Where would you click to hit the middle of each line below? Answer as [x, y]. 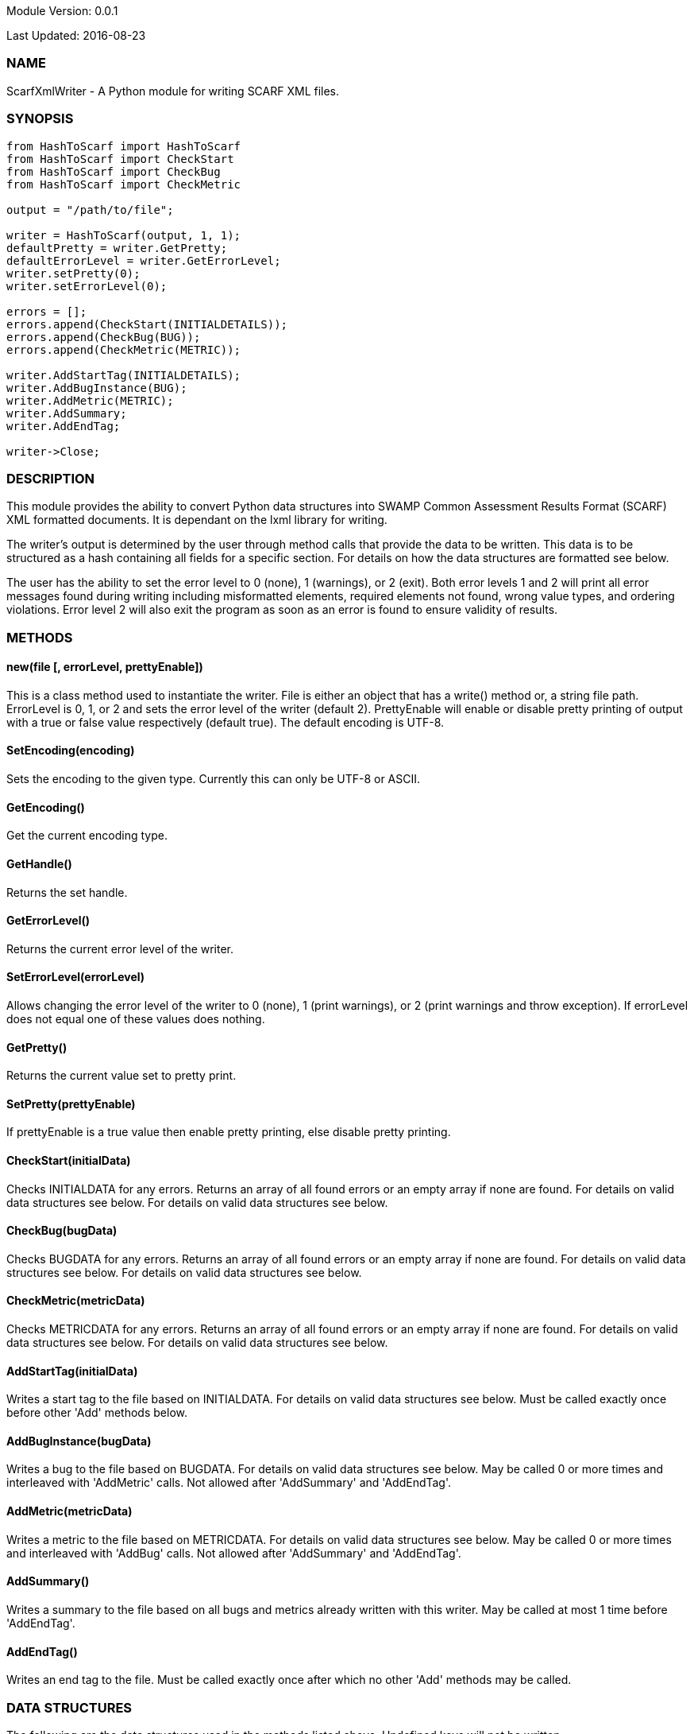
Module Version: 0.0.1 [62, 11]
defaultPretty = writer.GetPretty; [117, 248]
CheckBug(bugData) [62, 1231]
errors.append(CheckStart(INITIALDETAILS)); [147, 324]
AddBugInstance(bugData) [79, 1441]
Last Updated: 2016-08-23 [76, 35]
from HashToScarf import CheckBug [114, 171]
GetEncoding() [46, 807]
